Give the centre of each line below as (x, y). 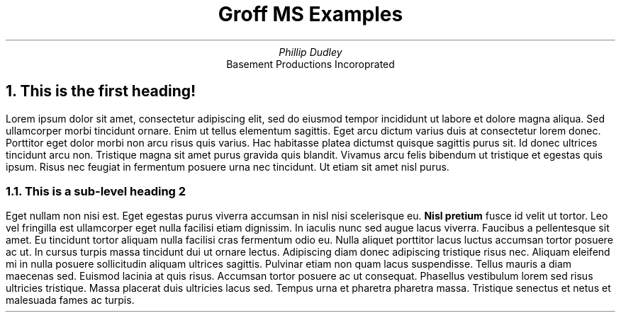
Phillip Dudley (310, 52)
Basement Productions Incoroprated (310, 64)
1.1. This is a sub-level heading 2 (96, 191)
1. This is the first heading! (101, 91)
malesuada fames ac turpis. (70, 300)
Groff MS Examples (310, 14)
